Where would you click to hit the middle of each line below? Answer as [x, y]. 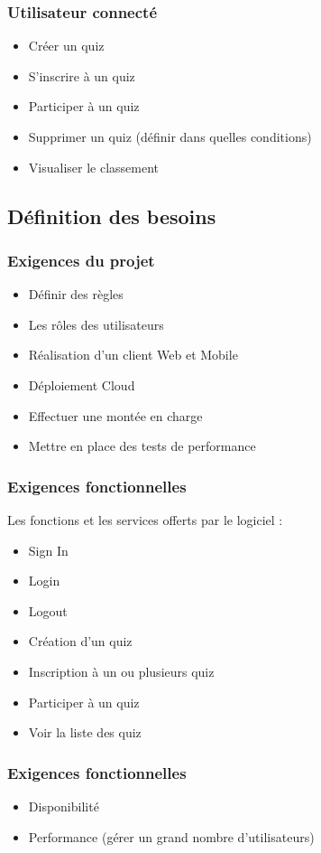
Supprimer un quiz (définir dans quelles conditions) [170, 136]
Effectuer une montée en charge [115, 415]
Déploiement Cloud [82, 384]
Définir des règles [76, 294]
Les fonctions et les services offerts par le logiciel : [145, 519]
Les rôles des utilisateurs [96, 324]
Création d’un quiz [80, 641]
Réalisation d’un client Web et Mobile [133, 355]
